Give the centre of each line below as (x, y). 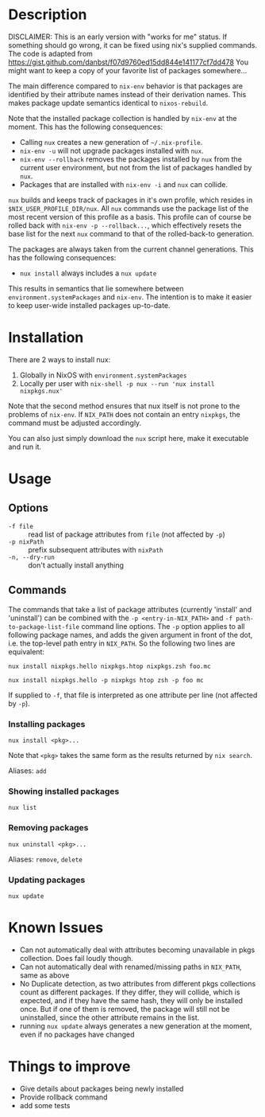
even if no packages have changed (77, 1034)
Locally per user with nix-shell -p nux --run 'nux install (117, 383)
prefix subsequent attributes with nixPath (96, 549)
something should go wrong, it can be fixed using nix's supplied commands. (133, 45)
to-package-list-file (44, 627)
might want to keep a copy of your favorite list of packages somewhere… (128, 70)
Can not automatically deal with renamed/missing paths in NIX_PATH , (131, 967)
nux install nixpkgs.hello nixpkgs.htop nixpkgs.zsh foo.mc (110, 666)
